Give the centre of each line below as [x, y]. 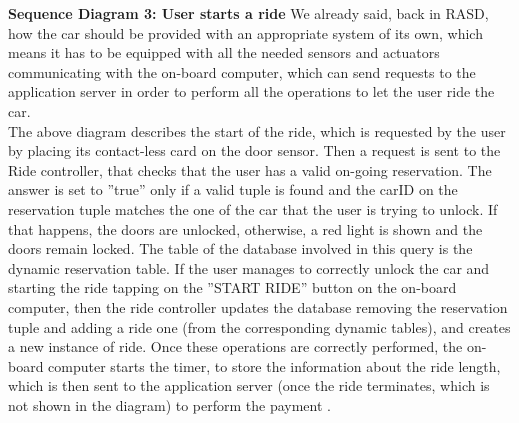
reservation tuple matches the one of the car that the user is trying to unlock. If [253, 208]
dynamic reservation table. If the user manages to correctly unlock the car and [249, 267]
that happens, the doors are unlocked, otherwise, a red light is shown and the [245, 228]
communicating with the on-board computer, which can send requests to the [242, 71]
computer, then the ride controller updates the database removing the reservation [258, 306]
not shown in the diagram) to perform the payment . [169, 404]
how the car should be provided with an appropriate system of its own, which [245, 32]
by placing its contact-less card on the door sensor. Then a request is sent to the [254, 150]
